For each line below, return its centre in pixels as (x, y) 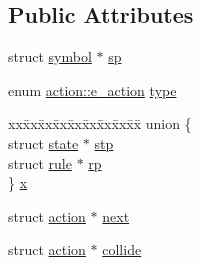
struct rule (40, 162)
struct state (43, 142)
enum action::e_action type (92, 89)
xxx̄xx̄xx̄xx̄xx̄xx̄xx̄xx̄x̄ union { (100, 123)
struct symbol (50, 56)
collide (122, 249)
